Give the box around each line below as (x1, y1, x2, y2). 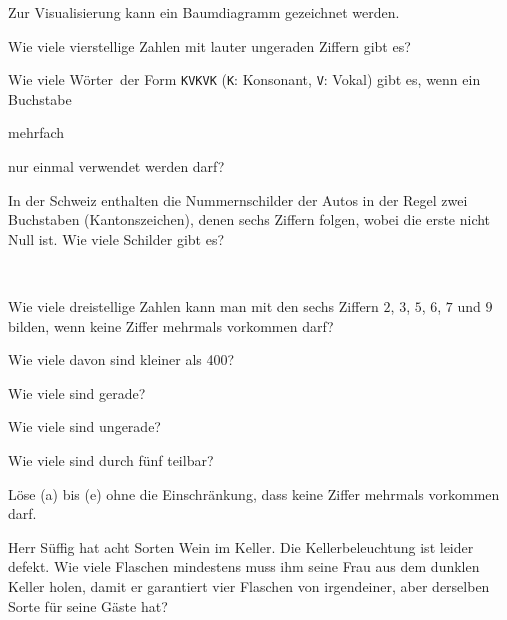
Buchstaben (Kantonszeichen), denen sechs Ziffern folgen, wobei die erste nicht (8, 209, 491, 230)
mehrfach (8, 122, 65, 143)
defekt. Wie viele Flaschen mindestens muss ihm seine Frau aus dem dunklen (8, 556, 480, 577)
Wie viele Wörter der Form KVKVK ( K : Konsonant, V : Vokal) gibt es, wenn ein (8, 69, 481, 90)
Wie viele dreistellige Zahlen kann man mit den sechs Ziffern (8, 296, 379, 316)
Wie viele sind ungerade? (8, 416, 161, 437)
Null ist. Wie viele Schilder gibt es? (8, 228, 225, 249)
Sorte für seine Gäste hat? (8, 595, 168, 616)
